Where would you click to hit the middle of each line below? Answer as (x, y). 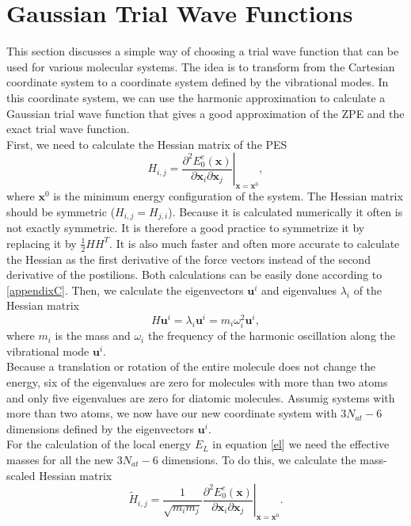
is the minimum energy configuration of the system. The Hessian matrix (228, 196)
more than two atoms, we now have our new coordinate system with (172, 413)
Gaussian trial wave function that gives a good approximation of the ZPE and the (205, 113)
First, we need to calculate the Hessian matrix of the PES (147, 144)
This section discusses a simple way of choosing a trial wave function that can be (203, 51)
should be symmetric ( (61, 211)
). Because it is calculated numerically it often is (285, 211)
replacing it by (42, 243)
